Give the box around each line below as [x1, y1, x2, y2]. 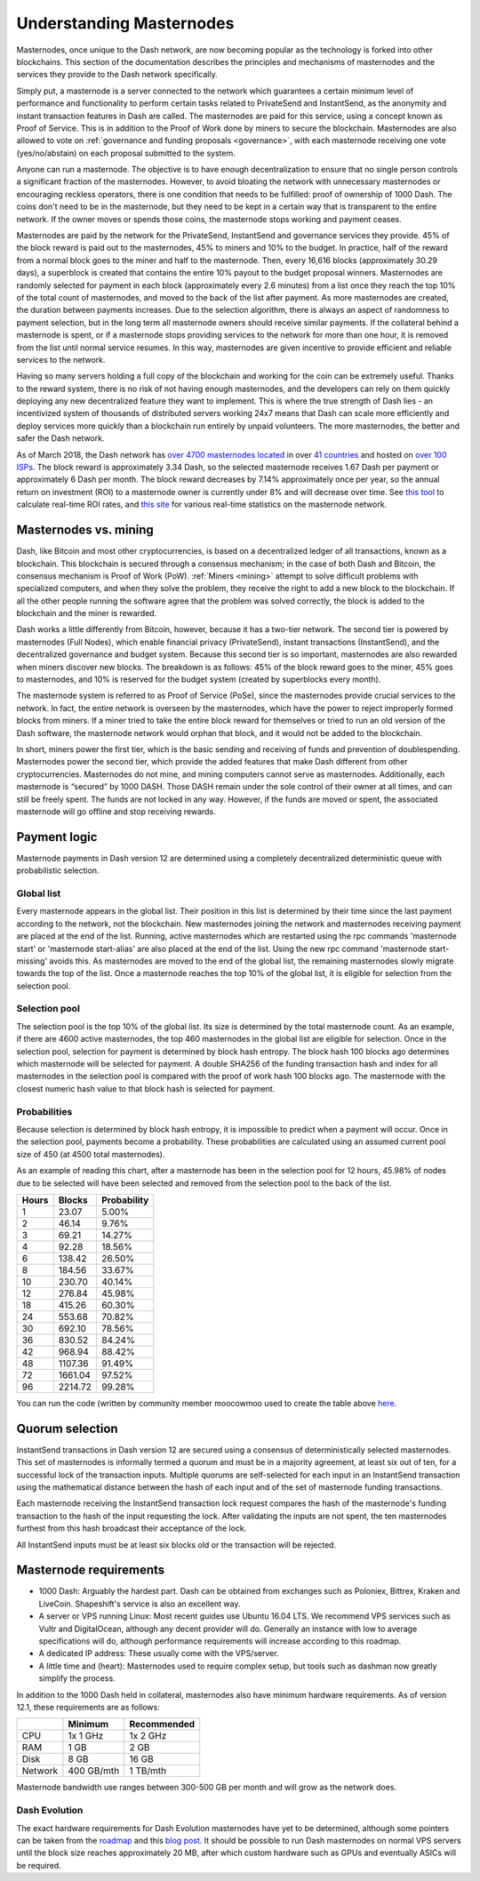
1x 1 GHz [68, 1730, 104, 1742]
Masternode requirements [16, 1563, 165, 1578]
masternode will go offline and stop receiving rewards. [16, 805, 217, 817]
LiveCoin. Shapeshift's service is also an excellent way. [38, 1598, 241, 1609]
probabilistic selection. [16, 865, 100, 876]
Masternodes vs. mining [16, 523, 155, 538]
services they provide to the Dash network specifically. [16, 69, 218, 80]
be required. [16, 1860, 61, 1870]
